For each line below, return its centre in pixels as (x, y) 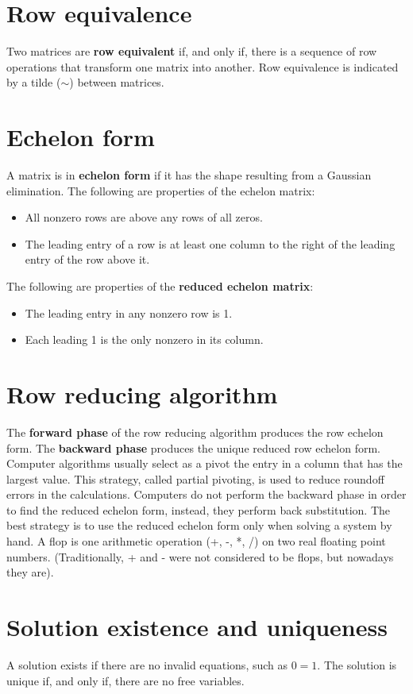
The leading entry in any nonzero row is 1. (129, 312)
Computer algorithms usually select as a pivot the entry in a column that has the (205, 463)
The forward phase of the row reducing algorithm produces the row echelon (195, 432)
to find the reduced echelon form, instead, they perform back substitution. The (199, 509)
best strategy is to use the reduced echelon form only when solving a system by (199, 525)
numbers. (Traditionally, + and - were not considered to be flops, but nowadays (200, 556)
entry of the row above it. (87, 259)
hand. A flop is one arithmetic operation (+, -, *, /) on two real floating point (196, 541)
